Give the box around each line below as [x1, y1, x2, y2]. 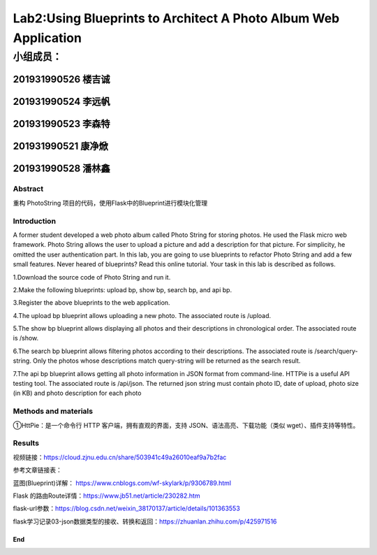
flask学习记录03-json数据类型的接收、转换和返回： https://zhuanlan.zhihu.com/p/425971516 [13, 517, 277, 526]
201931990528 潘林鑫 [13, 163, 111, 175]
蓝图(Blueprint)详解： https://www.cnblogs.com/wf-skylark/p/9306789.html [13, 479, 232, 487]
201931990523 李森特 [13, 118, 110, 130]
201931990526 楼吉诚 [13, 73, 111, 85]
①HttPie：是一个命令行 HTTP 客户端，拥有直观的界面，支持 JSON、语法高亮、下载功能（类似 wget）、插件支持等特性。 [13, 421, 360, 429]
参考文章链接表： [13, 466, 62, 475]
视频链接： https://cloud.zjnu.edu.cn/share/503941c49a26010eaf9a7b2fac [13, 453, 227, 461]
